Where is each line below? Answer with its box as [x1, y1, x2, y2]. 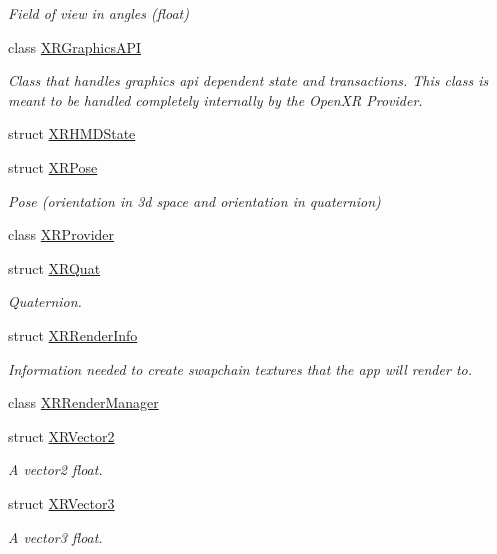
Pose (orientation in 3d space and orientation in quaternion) [8, 190, 381, 211]
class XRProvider [8, 224, 115, 245]
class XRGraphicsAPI [8, 36, 141, 57]
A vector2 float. [8, 459, 103, 480]
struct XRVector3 [8, 492, 115, 513]
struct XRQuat [8, 257, 101, 278]
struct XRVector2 [8, 425, 115, 446]
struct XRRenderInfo [8, 324, 138, 345]
